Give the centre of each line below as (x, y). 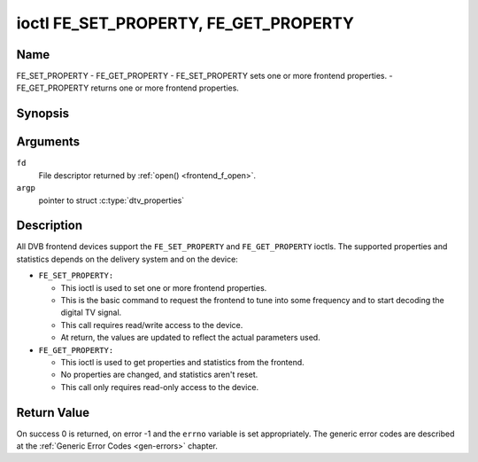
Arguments (48, 142)
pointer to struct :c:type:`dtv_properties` (112, 200)
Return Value (53, 412)
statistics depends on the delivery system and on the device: (127, 259)
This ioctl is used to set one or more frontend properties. (164, 287)
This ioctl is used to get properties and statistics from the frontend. (182, 362)
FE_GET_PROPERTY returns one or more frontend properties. (127, 88)
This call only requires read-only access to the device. (160, 387)
